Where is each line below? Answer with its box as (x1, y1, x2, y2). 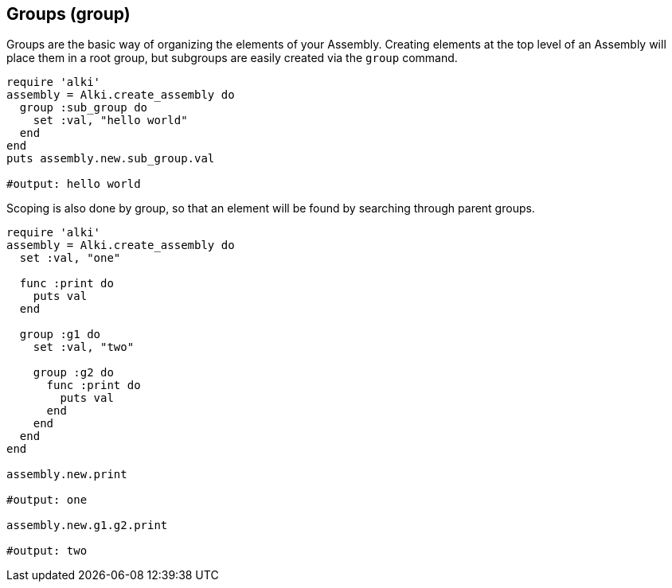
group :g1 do (19, 328, 101, 341)
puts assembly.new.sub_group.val (6, 152, 215, 165)
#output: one (6, 493, 88, 507)
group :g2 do (33, 366, 114, 380)
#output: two (6, 544, 88, 558)
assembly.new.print (6, 468, 127, 481)
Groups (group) (6, 4, 131, 24)
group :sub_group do (19, 101, 148, 115)
